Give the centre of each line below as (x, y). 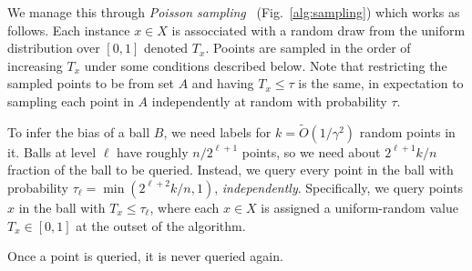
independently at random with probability (269, 100)
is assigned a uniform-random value (359, 207)
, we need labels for (217, 131)
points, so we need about (311, 151)
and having (223, 83)
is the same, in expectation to (381, 83)
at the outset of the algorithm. (161, 225)
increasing (35, 65)
